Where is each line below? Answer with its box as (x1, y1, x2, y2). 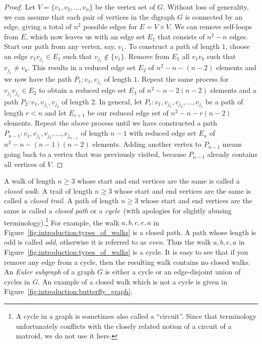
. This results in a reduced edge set (28, 62, 136, 73)
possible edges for (83, 21, 138, 32)
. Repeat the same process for (137, 73, 229, 84)
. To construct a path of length (124, 41, 220, 51)
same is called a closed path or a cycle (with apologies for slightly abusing (4, 205, 232, 216)
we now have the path (4, 73, 72, 84)
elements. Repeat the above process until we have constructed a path (4, 118, 217, 128)
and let (44, 107, 67, 118)
